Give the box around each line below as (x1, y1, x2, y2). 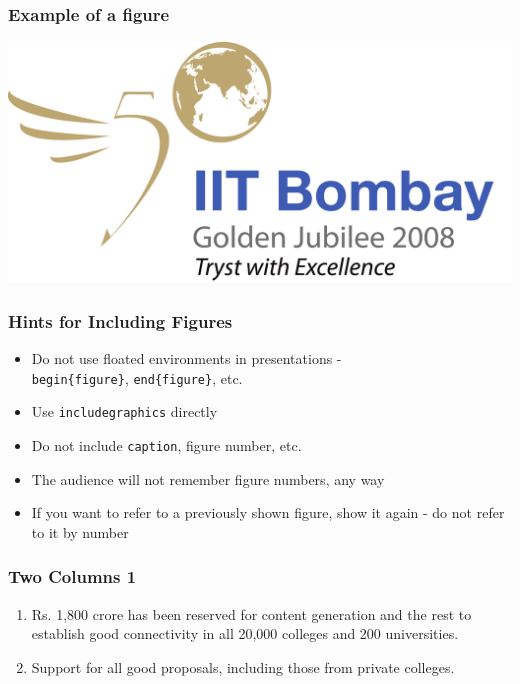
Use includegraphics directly (31, 401, 218, 422)
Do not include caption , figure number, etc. (31, 435, 302, 456)
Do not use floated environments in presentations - (31, 348, 342, 369)
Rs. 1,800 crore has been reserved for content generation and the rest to (31, 603, 472, 624)
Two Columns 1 (8, 564, 137, 589)
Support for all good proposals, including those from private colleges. (31, 656, 455, 677)
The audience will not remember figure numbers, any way (31, 468, 385, 489)
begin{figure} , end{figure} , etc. (31, 367, 243, 388)
